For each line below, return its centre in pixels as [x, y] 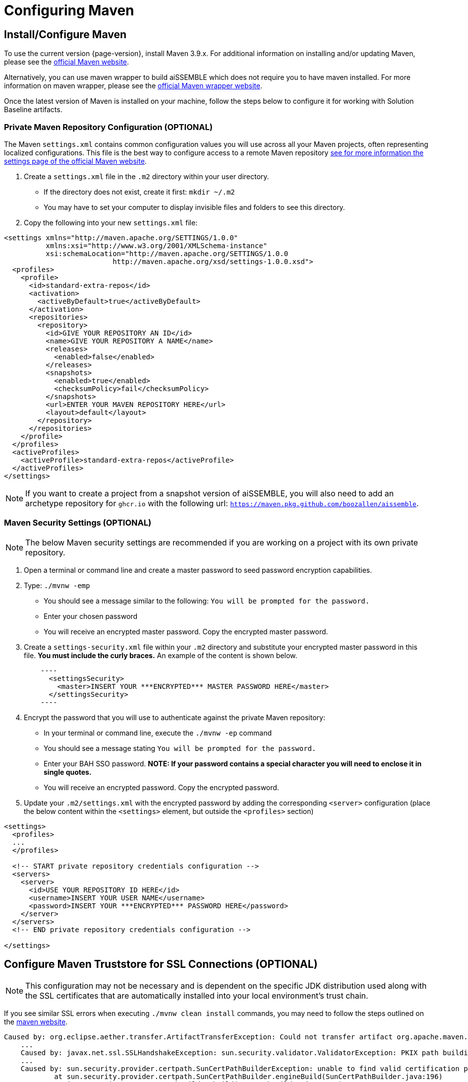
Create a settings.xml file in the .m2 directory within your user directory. [146, 176]
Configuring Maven [69, 10]
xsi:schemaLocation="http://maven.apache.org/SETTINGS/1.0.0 [167, 253]
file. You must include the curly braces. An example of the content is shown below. [161, 655]
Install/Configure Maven [65, 34]
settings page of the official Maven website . [75, 161]
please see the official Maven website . [67, 62]
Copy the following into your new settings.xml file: [111, 222]
